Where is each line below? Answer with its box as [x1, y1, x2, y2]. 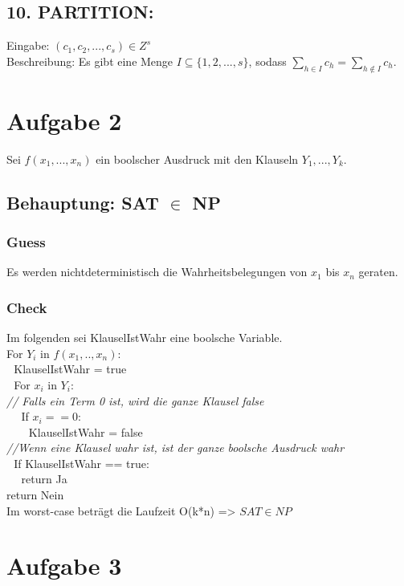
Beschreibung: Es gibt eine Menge [6, 52, 173, 69]
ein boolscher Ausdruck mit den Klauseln [96, 150, 299, 167]
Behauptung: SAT [6, 189, 159, 214]
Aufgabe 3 [6, 549, 122, 582]
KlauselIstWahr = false [28, 423, 143, 440]
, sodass [248, 52, 287, 69]
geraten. [358, 263, 398, 280]
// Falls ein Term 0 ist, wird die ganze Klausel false [6, 392, 264, 409]
